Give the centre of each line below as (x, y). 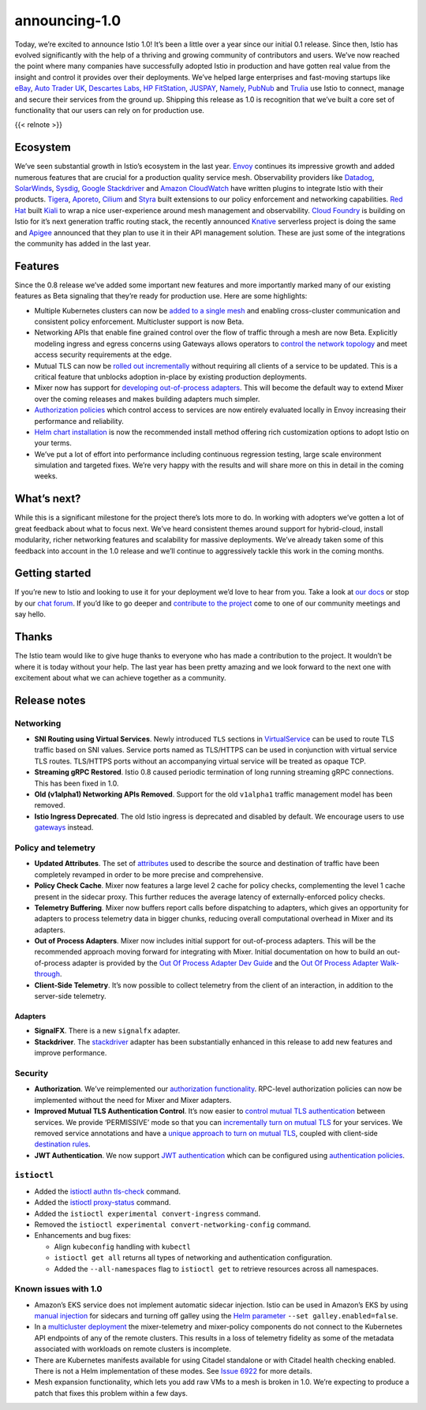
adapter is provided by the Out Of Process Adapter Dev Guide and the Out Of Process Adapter (225, 962)
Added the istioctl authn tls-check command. (108, 1191)
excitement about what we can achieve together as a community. (120, 677)
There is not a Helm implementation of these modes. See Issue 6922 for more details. (173, 1371)
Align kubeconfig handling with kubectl (122, 1247)
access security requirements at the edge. (103, 354)
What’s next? (48, 499)
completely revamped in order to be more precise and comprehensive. (149, 874)
